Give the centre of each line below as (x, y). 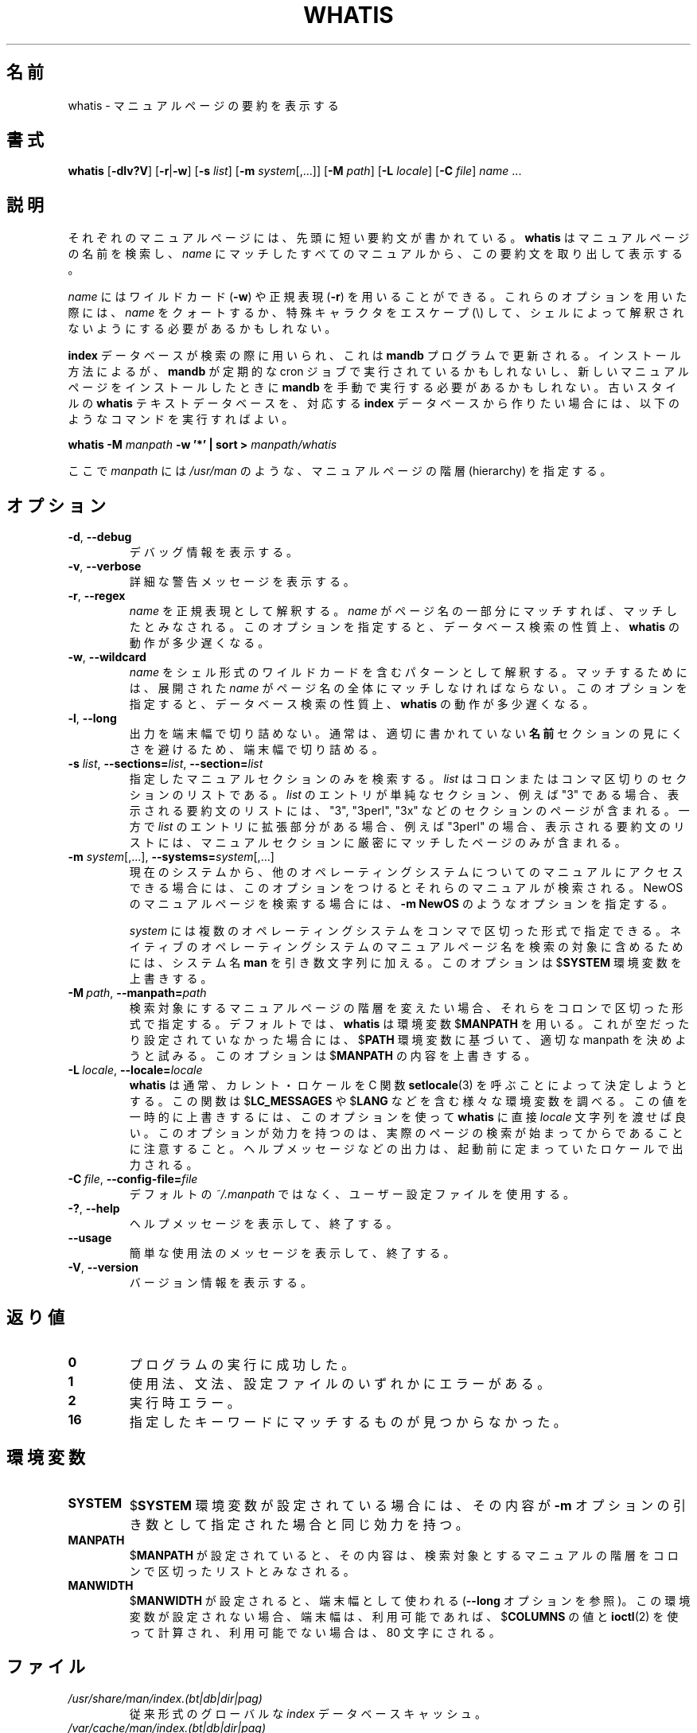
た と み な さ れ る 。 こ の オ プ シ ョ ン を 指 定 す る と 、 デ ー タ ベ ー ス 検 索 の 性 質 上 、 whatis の (405, 627)
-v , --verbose (105, 567)
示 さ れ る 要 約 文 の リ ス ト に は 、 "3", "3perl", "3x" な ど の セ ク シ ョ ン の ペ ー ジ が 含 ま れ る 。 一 (409, 811)
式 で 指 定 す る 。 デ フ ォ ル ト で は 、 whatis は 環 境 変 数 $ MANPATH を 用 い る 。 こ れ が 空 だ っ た (409, 1024)
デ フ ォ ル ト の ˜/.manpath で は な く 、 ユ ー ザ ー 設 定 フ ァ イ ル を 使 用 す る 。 (352, 1194)
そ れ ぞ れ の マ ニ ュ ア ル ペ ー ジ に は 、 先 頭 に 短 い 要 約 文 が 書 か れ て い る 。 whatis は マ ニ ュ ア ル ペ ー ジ (379, 238)
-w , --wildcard (107, 657)
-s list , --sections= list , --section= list (165, 764)
